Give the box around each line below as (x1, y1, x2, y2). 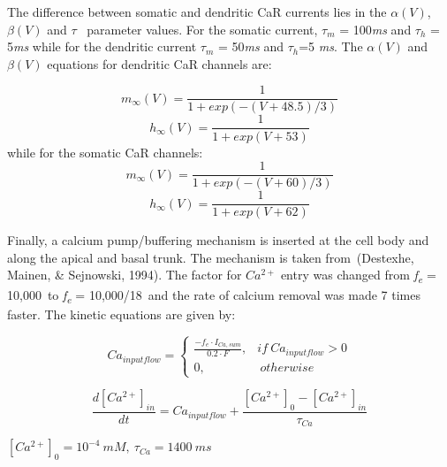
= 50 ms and (217, 37, 284, 56)
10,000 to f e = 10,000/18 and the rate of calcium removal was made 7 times (7, 285, 420, 306)
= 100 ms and (339, 19, 412, 38)
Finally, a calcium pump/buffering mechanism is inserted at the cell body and (7, 231, 429, 249)
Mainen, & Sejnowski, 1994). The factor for (7, 265, 242, 284)
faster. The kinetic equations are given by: (7, 304, 236, 323)
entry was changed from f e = (280, 265, 436, 287)
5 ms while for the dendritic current (7, 37, 197, 56)
